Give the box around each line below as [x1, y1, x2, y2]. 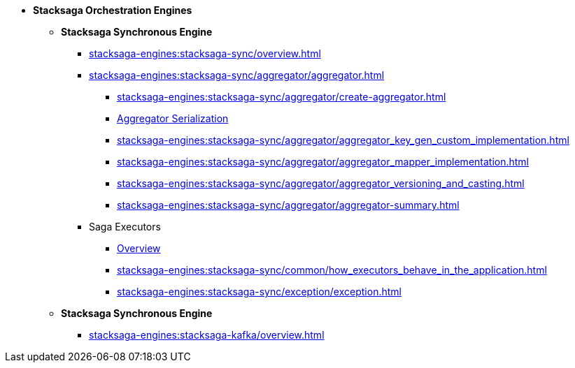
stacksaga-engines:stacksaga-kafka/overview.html [89, 329, 325, 341]
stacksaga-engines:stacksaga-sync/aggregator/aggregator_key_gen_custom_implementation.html [117, 134, 569, 146]
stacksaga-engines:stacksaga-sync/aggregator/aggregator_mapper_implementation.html [117, 156, 530, 168]
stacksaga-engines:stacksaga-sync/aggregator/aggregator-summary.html [117, 199, 460, 211]
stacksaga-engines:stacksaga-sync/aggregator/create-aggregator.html [117, 91, 446, 103]
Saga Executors [89, 221, 161, 233]
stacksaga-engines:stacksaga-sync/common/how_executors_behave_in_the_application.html [117, 264, 547, 276]
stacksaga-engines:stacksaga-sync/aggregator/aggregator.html [89, 69, 385, 81]
